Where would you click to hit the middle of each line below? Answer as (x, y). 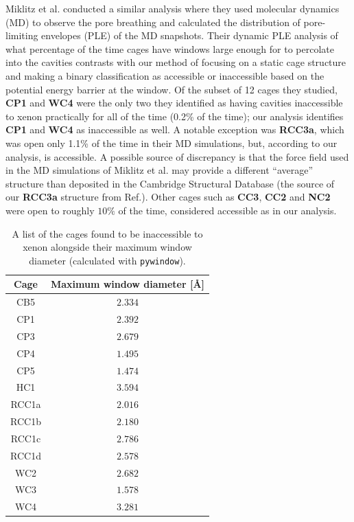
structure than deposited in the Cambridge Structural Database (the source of (170, 183)
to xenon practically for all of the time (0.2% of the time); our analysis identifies (175, 116)
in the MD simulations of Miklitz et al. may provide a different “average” (160, 170)
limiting (22, 35)
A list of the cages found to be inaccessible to (107, 233)
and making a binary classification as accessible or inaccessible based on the (165, 75)
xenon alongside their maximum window (107, 247)
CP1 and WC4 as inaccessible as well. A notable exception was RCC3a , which (175, 129)
